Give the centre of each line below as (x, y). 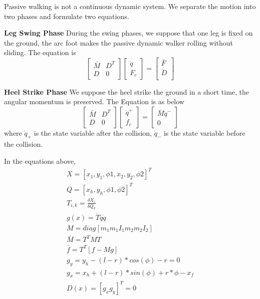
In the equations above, (40, 161)
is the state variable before (204, 132)
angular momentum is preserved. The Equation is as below (94, 101)
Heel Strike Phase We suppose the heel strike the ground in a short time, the (127, 91)
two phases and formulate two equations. (67, 16)
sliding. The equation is (40, 52)
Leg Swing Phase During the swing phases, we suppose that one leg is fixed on (128, 33)
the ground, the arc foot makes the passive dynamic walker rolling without (118, 42)
